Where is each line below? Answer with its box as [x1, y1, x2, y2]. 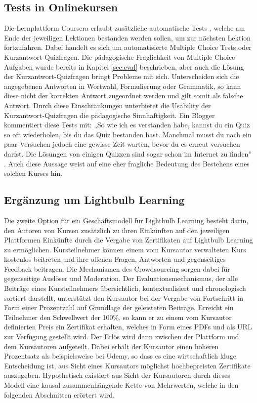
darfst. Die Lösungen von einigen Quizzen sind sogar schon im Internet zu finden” [4, 148, 252, 159]
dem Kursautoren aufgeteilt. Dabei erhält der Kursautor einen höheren [4, 341, 219, 351]
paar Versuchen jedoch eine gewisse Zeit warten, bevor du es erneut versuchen [4, 139, 240, 149]
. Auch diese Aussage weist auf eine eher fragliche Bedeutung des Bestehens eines [4, 158, 250, 168]
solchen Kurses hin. [4, 168, 63, 178]
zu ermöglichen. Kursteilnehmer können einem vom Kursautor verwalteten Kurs [4, 244, 246, 254]
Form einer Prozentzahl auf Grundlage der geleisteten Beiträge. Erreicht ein [4, 302, 234, 313]
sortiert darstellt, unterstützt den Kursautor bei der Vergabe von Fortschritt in [4, 292, 244, 303]
